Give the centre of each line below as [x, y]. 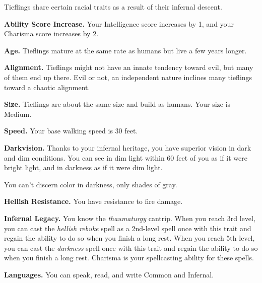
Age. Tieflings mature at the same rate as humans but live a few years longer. [125, 50]
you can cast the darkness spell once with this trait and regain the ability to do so [131, 247]
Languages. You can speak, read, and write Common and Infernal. [109, 274]
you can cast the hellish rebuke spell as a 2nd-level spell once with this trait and [128, 228]
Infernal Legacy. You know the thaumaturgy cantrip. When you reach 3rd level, [130, 218]
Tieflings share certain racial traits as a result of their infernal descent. [113, 7]
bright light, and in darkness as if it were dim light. [83, 167]
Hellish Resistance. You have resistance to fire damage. [93, 201]
